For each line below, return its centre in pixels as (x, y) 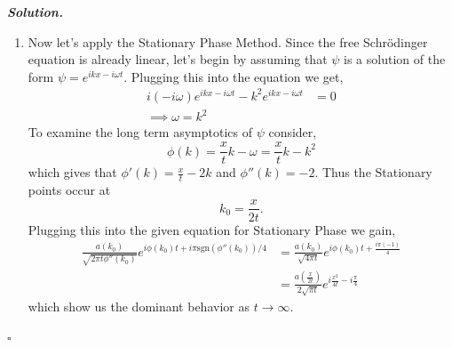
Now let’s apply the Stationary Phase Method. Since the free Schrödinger (228, 41)
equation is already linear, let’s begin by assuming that (178, 59)
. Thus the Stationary (373, 172)
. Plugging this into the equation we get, (234, 76)
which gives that (72, 172)
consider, (293, 132)
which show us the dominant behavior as (139, 307)
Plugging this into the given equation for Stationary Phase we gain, (212, 229)
